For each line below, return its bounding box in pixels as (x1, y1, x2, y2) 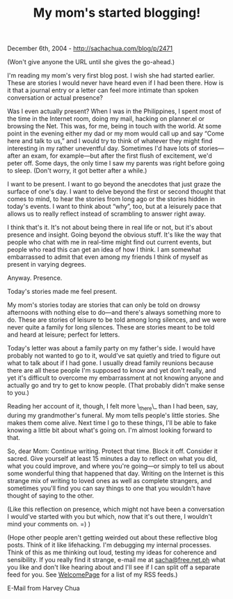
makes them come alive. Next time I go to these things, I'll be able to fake (7, 418, 217, 427)
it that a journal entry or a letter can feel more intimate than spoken (7, 86, 199, 95)
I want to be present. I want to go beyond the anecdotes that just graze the (7, 180, 221, 188)
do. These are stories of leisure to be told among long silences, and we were (7, 316, 227, 324)
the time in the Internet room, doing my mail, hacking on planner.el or (7, 114, 205, 123)
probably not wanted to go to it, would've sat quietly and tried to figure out (7, 351, 220, 360)
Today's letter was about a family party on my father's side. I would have (7, 344, 216, 353)
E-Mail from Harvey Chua (7, 584, 80, 592)
